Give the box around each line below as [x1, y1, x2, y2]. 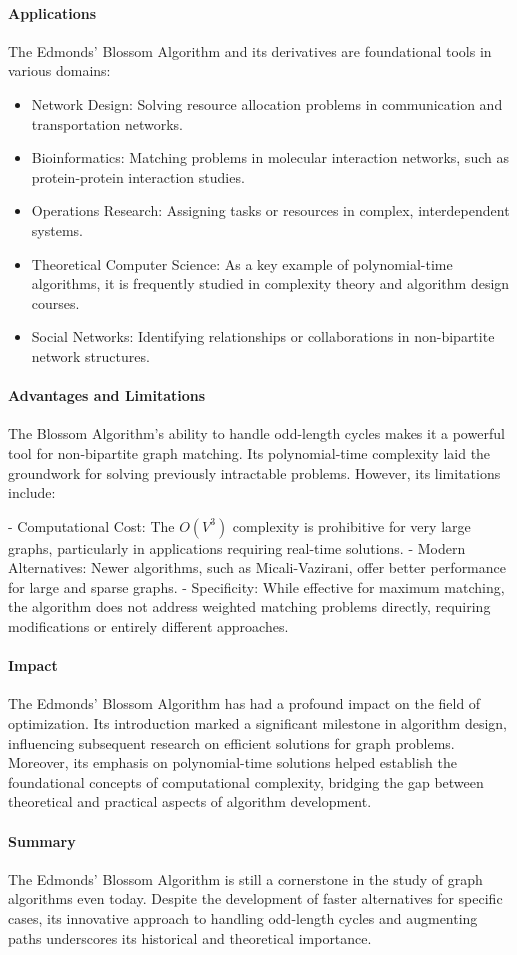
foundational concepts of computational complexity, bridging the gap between [8, 771, 484, 792]
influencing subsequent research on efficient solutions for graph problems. [8, 732, 455, 753]
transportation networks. [31, 113, 183, 134]
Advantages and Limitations [8, 385, 206, 406]
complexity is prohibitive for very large [232, 515, 471, 536]
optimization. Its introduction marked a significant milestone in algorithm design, [8, 713, 508, 734]
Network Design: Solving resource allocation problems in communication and [31, 93, 503, 114]
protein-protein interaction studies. [31, 166, 245, 187]
